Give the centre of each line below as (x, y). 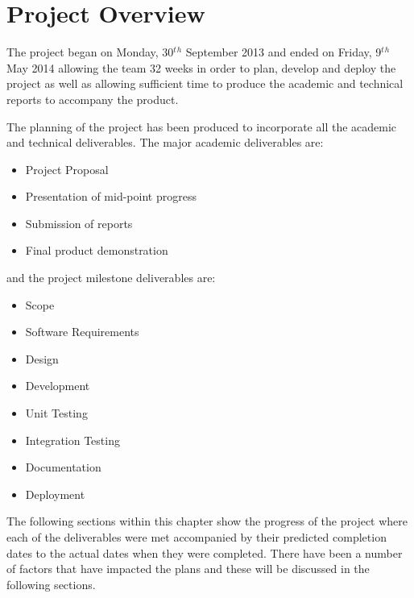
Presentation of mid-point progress (111, 196)
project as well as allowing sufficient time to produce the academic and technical (205, 83)
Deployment (55, 494)
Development (58, 386)
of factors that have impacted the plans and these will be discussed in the (188, 569)
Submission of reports (79, 223)
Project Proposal (67, 169)
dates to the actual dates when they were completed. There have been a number (205, 552)
